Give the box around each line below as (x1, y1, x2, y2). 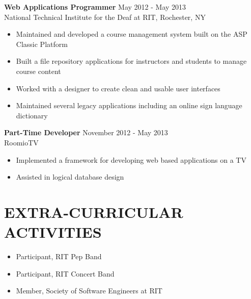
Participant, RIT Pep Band (16, 251, 102, 262)
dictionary (16, 110, 48, 120)
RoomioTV (4, 137, 39, 147)
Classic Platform (16, 38, 68, 49)
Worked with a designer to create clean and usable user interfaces (16, 83, 220, 93)
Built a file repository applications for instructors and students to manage (16, 56, 247, 66)
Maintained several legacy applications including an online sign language (16, 100, 242, 111)
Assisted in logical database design (16, 171, 124, 182)
